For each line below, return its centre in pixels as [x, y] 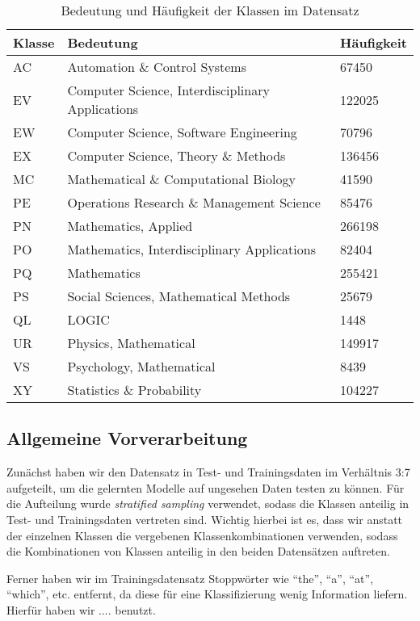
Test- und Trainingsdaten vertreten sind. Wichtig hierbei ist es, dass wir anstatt [205, 519]
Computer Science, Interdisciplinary [168, 90]
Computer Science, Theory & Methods [176, 155]
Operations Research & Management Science [194, 202]
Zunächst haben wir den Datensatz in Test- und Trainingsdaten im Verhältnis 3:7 [208, 472]
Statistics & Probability [134, 390]
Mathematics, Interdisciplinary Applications [191, 249]
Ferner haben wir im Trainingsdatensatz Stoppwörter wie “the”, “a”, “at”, [190, 578]
